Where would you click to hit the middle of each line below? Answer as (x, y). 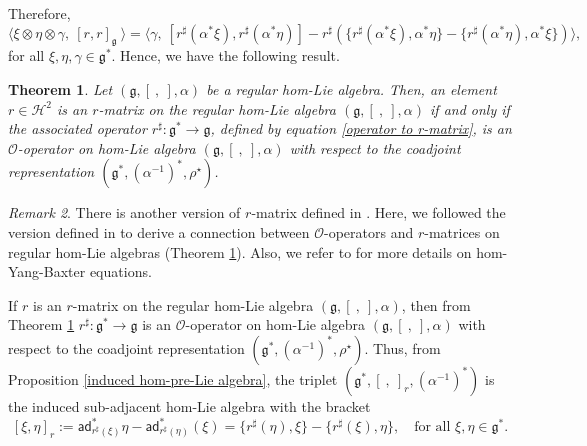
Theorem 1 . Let (60, 88)
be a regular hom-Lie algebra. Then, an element (351, 88)
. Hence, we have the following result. (225, 55)
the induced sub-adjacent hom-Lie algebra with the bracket (189, 405)
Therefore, (39, 13)
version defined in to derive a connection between (159, 231)
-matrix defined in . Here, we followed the (378, 212)
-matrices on (462, 231)
